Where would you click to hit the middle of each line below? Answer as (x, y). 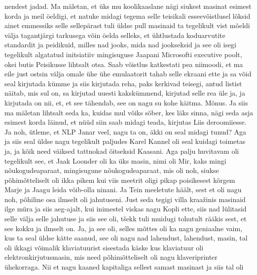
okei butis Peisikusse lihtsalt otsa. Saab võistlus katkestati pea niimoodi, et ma (124, 64)
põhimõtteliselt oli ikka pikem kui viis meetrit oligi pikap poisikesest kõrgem (120, 180)
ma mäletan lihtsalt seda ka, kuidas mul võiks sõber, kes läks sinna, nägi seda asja (129, 112)
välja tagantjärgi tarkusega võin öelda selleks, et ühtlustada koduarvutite (115, 35)
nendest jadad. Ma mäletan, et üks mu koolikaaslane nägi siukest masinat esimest (128, 6)
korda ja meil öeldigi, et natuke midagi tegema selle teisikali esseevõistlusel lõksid (128, 16)
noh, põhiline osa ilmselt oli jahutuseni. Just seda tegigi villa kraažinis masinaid (125, 199)
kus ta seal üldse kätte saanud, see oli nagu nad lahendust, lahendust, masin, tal (126, 238)
